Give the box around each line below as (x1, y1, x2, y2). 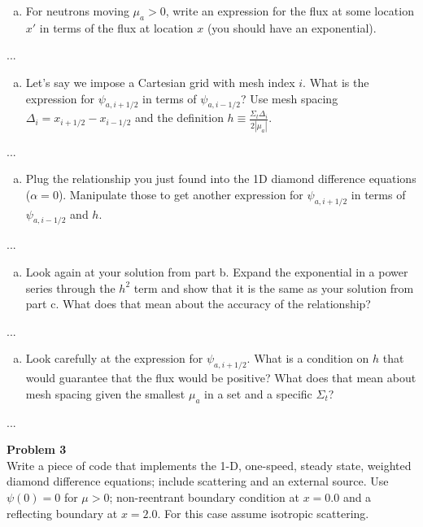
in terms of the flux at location (39, 19, 194, 36)
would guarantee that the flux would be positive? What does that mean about (25, 369, 416, 386)
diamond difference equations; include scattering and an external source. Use (7, 473, 389, 490)
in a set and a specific (204, 385, 312, 402)
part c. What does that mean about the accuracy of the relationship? (25, 295, 371, 312)
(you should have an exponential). (207, 19, 377, 36)
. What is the (303, 73, 369, 90)
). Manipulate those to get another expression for (58, 185, 303, 203)
